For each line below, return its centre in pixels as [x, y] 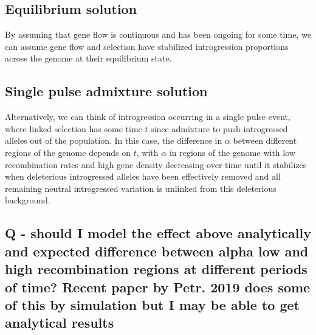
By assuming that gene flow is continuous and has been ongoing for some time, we [158, 34]
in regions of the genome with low [232, 152]
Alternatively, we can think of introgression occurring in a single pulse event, [148, 117]
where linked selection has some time [74, 128]
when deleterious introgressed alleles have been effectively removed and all [143, 176]
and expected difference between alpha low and [157, 251]
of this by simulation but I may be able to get [152, 304]
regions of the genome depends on [68, 152]
